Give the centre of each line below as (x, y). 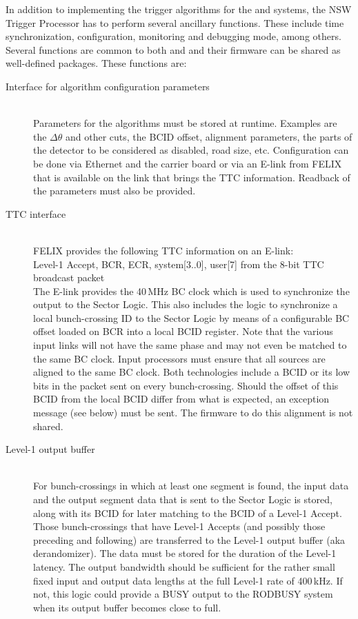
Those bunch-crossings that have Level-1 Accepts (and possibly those (179, 526)
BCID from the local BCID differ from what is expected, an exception (181, 399)
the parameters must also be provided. (115, 191)
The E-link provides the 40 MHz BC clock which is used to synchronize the (191, 291)
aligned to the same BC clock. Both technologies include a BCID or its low (192, 372)
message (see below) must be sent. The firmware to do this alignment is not (193, 413)
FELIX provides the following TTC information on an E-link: (163, 250)
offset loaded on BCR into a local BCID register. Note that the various (183, 331)
